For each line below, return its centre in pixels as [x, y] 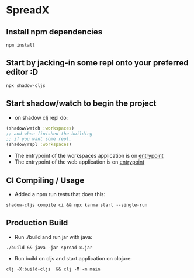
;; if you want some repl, [39, 139]
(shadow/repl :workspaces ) [39, 145]
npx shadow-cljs [26, 85]
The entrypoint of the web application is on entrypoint [79, 162]
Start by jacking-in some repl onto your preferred [97, 63]
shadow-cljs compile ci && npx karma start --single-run [77, 205]
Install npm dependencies [54, 32]
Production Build [37, 223]
